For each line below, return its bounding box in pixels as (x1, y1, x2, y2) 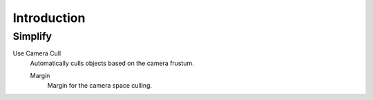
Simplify (12, 30, 52, 42)
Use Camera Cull (12, 49, 61, 58)
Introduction (12, 10, 86, 25)
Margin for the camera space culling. (47, 81, 152, 89)
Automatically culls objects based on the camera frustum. (30, 59, 195, 67)
